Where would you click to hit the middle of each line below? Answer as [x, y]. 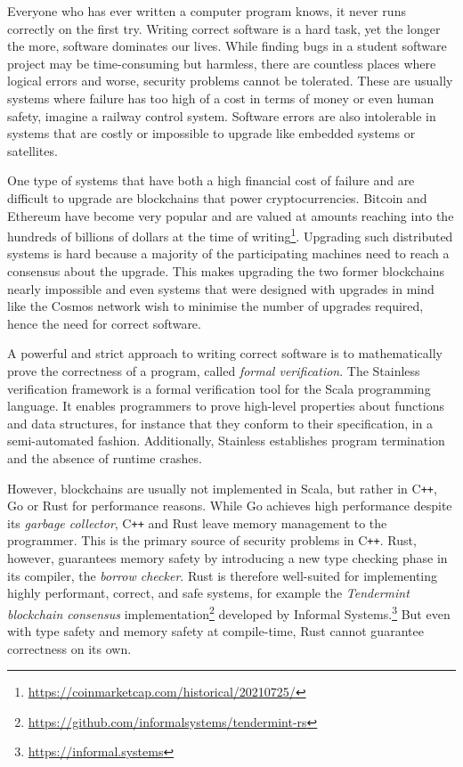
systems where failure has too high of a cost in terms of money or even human [221, 98]
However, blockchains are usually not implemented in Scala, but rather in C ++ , [222, 488]
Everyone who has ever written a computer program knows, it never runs [207, 11]
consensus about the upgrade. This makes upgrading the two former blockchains [226, 270]
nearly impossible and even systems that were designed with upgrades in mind [221, 288]
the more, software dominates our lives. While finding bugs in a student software [227, 46]
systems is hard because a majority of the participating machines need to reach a [228, 253]
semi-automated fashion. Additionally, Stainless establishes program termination [226, 441]
